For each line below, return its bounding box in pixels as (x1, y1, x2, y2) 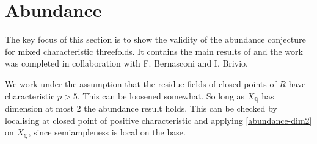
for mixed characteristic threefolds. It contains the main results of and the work (5, 45, 303, 57)
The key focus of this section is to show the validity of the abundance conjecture (5, 33, 306, 46)
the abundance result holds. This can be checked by (84, 101, 277, 114)
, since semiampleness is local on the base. (28, 126, 186, 139)
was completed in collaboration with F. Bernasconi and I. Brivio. (5, 57, 248, 70)
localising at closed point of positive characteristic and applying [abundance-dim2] (5, 113, 312, 126)
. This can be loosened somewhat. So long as (77, 89, 245, 102)
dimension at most (5, 101, 74, 114)
